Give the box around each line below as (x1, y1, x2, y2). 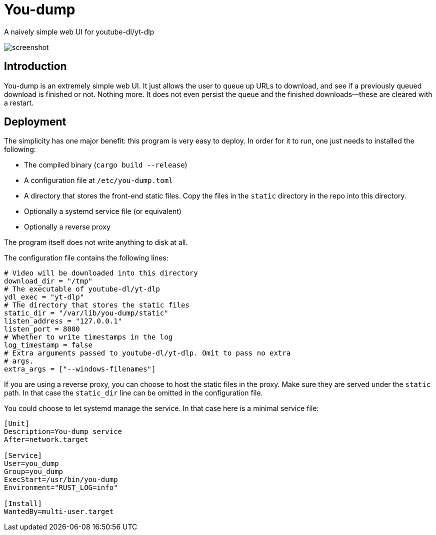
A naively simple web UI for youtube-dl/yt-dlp (4, 27, 154, 36)
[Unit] (4, 419, 29, 428)
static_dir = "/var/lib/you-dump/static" (4, 309, 168, 317)
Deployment (4, 115, 66, 128)
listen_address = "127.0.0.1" (4, 317, 122, 325)
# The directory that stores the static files (4, 301, 189, 309)
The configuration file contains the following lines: (4, 253, 168, 262)
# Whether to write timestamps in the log (4, 333, 173, 341)
